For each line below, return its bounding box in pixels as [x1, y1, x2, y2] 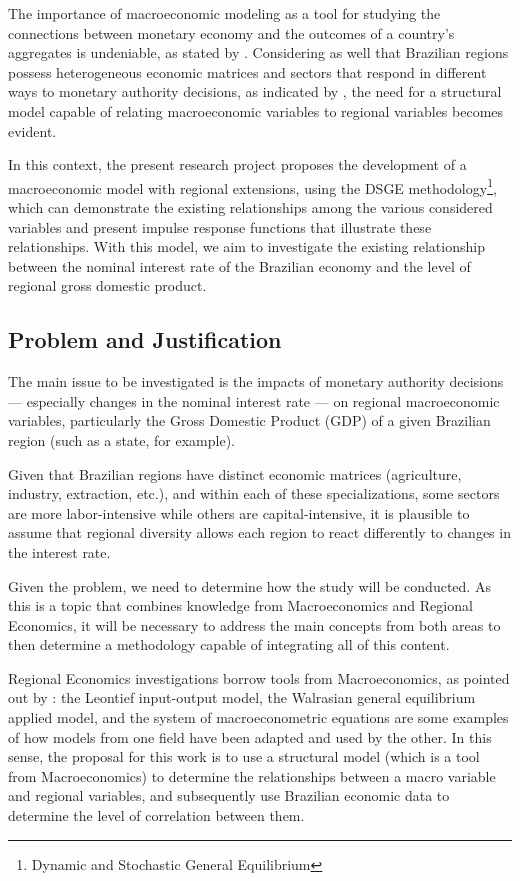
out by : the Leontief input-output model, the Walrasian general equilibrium [8, 687, 476, 708]
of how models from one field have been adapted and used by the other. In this [8, 726, 492, 747]
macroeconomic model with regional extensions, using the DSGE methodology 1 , [8, 174, 497, 198]
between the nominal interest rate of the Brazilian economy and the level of [8, 255, 471, 276]
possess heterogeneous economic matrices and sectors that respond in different [8, 61, 487, 82]
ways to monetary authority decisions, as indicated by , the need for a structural [8, 81, 502, 102]
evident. [8, 120, 57, 141]
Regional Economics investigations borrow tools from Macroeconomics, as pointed [8, 667, 510, 688]
